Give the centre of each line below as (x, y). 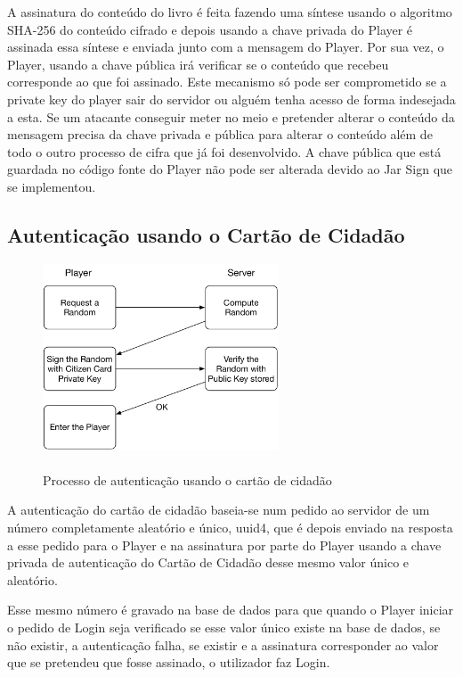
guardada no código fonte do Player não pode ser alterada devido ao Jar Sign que (230, 169)
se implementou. (52, 186)
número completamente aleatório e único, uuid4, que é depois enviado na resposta (230, 528)
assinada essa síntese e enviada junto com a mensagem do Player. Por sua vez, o (226, 47)
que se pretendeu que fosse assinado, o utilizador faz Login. (169, 662)
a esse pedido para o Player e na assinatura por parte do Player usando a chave (224, 545)
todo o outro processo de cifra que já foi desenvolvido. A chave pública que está (224, 151)
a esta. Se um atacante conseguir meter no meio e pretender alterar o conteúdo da (231, 116)
